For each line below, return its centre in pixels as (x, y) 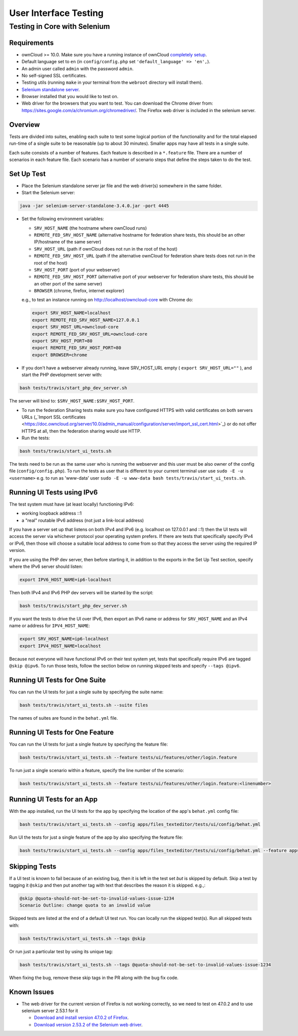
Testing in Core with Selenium (60, 26)
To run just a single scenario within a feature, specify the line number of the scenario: (97, 770)
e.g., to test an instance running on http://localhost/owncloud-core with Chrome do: (107, 300)
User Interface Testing (56, 13)
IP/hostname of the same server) (68, 242)
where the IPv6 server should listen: (46, 566)
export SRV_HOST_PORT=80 (62, 341)
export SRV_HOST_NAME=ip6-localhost (64, 639)
